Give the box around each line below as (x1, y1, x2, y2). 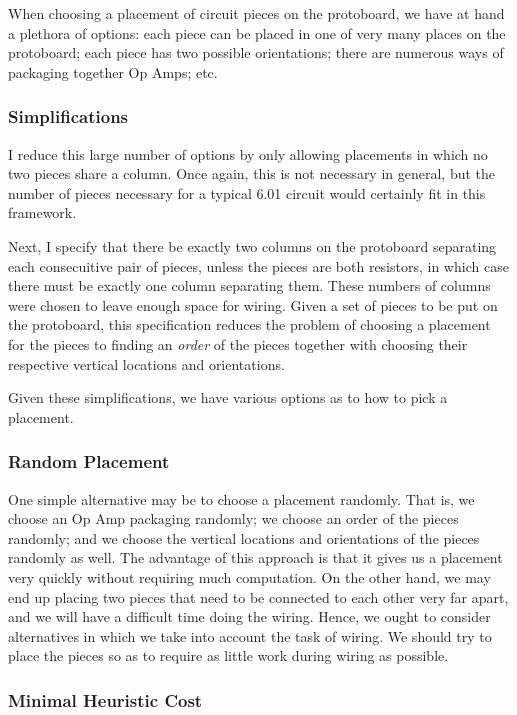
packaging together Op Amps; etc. (8, 61, 218, 82)
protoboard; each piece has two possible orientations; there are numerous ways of (8, 42, 504, 63)
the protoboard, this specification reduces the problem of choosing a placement (8, 314, 491, 335)
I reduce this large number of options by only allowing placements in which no (8, 143, 488, 164)
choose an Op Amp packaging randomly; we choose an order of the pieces (8, 508, 459, 529)
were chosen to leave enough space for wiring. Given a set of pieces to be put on (8, 294, 498, 315)
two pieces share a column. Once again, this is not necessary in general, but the (8, 163, 496, 184)
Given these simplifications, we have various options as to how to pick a (8, 387, 448, 408)
